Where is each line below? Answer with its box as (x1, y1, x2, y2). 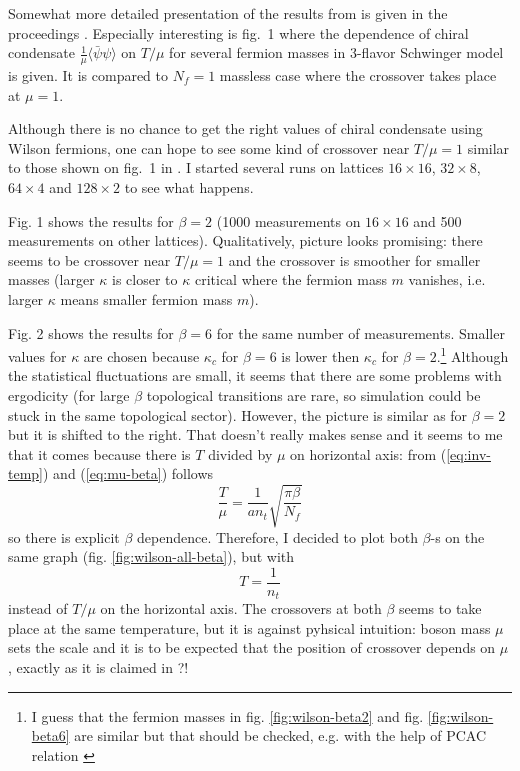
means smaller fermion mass (60, 288, 233, 309)
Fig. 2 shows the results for (8, 322, 174, 343)
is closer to (112, 269, 178, 290)
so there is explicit (8, 526, 120, 547)
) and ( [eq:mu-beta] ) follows (43, 463, 214, 484)
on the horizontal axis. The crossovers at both (100, 598, 382, 619)
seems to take (399, 598, 482, 619)
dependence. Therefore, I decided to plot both (137, 526, 418, 547)
